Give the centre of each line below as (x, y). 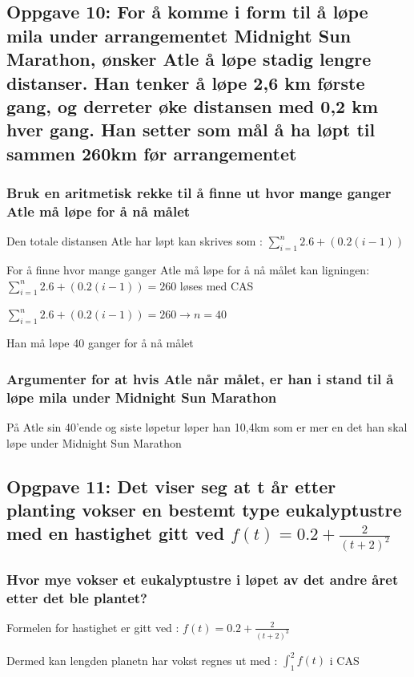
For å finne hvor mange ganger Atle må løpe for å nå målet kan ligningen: (188, 270)
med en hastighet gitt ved (116, 533)
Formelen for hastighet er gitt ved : (93, 627)
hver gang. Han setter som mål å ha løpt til (191, 130)
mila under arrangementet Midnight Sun (179, 35)
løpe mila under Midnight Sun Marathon (142, 397)
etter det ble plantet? (77, 597)
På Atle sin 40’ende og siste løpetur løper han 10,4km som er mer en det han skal (207, 426)
